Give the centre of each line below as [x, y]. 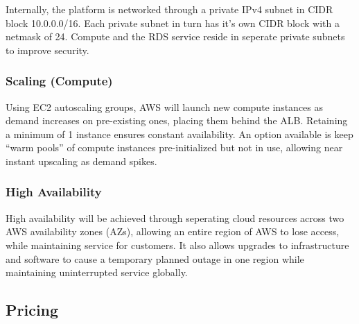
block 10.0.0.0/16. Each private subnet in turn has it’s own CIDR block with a [173, 23]
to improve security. [47, 50]
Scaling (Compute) [59, 81]
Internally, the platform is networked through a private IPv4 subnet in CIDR [169, 9]
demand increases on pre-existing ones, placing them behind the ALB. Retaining [177, 120]
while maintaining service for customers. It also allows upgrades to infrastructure [177, 245]
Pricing [32, 310]
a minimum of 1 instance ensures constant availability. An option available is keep [179, 134]
